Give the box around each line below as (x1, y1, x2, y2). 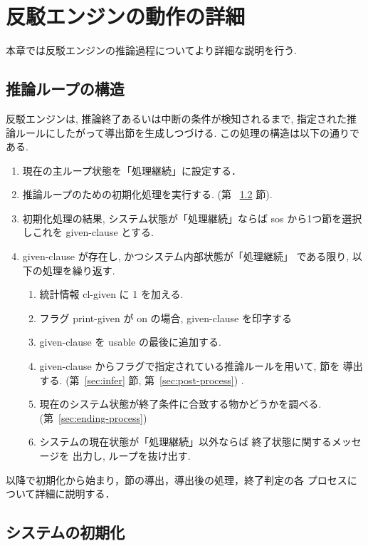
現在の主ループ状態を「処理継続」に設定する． (22, 163, 241, 177)
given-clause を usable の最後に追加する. (39, 334, 221, 349)
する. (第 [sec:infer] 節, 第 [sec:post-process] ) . (39, 372, 244, 387)
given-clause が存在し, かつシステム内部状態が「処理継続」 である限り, (22, 249, 349, 264)
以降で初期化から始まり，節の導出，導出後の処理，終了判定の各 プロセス (6, 472, 347, 487)
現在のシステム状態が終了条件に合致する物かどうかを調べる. (39, 396, 322, 411)
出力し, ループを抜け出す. (72, 448, 191, 463)
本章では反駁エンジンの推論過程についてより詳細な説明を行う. (6, 43, 298, 58)
